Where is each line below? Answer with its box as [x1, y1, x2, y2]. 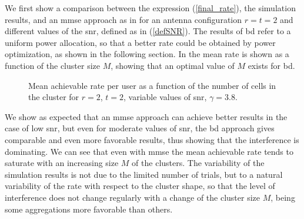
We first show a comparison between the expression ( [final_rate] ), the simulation [5, 2, 296, 14]
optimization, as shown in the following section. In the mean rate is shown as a [5, 48, 289, 60]
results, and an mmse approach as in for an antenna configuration [5, 13, 242, 25]
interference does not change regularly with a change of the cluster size [5, 191, 260, 203]
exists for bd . [248, 59, 295, 71]
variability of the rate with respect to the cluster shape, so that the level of [5, 180, 275, 192]
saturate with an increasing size [5, 157, 119, 169]
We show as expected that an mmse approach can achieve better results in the [5, 110, 288, 122]
